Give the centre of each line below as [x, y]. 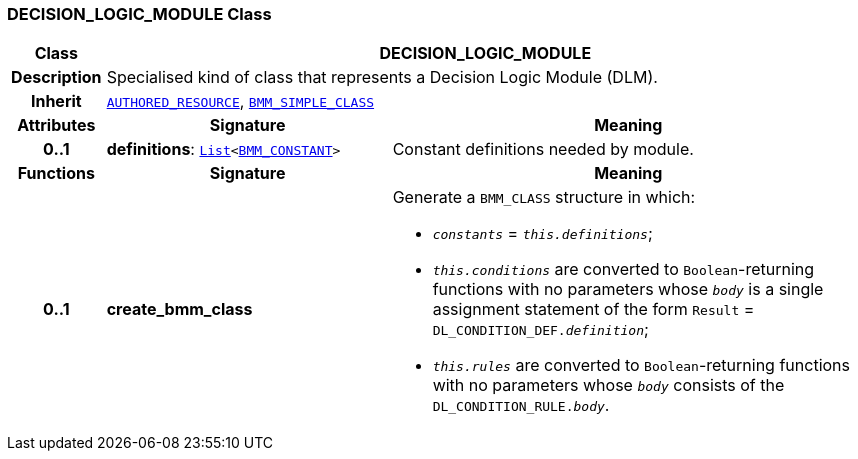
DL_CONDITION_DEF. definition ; [540, 329]
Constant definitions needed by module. [543, 149]
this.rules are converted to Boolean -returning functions [641, 365]
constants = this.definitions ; [542, 233]
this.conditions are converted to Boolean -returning [623, 269]
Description [56, 77]
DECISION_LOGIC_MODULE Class [139, 14]
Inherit [56, 101]
